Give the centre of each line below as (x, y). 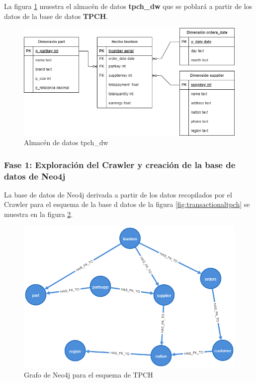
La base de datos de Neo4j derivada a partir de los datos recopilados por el (118, 194)
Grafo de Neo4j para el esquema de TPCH (88, 374)
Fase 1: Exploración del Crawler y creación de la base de (120, 164)
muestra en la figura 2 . (39, 214)
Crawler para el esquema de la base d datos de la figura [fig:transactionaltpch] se (127, 204)
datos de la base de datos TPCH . (56, 16)
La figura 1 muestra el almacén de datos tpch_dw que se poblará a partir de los (128, 6)
